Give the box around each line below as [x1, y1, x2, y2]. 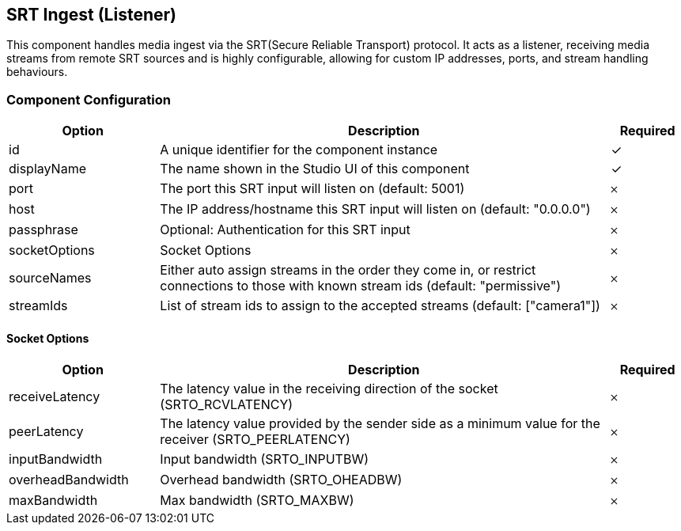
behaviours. [6, 65, 68, 79]
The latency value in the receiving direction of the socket [160, 381, 498, 397]
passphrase [9, 222, 78, 238]
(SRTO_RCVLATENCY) [160, 396, 293, 413]
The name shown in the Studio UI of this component [160, 161, 470, 177]
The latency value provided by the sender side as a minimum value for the [160, 415, 600, 432]
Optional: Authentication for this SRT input [160, 222, 410, 238]
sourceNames [9, 270, 92, 286]
